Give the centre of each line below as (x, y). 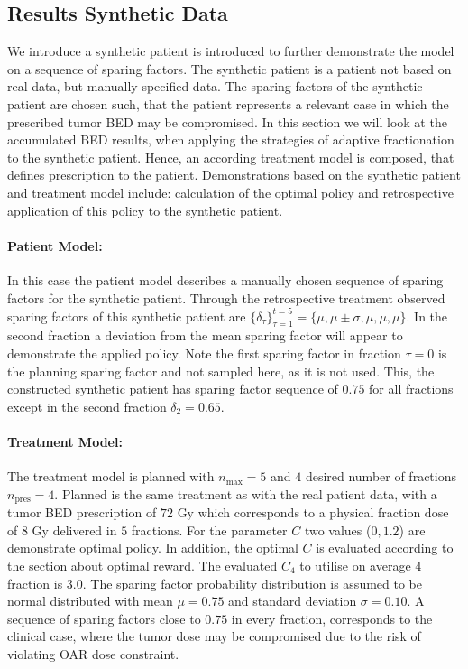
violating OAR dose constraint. (93, 653)
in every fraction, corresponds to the (332, 618)
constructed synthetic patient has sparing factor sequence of (173, 389)
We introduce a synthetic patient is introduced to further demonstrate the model (231, 51)
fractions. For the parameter (209, 530)
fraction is (35, 583)
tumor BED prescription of (82, 512)
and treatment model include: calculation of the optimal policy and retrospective (230, 192)
